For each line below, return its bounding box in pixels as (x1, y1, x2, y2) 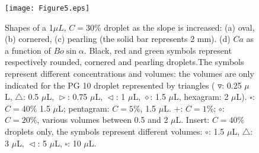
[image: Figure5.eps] (5, 4, 90, 12)
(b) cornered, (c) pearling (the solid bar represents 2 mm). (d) (5, 32, 231, 45)
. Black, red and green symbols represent (84, 44, 232, 56)
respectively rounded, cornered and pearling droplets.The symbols (5, 56, 244, 68)
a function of (5, 44, 51, 56)
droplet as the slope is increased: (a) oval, (104, 21, 255, 33)
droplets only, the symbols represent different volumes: (5, 125, 203, 137)
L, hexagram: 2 (174, 90, 229, 103)
